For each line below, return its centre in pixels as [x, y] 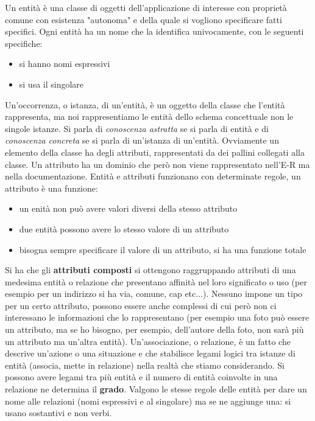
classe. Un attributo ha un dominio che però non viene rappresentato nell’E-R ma [157, 164]
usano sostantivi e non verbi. [58, 413]
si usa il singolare [51, 84]
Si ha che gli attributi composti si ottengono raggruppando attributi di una [150, 270]
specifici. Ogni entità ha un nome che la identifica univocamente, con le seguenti [154, 31]
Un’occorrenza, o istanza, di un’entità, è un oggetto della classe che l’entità [145, 104]
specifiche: [24, 43]
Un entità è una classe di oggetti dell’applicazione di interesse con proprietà [146, 7]
